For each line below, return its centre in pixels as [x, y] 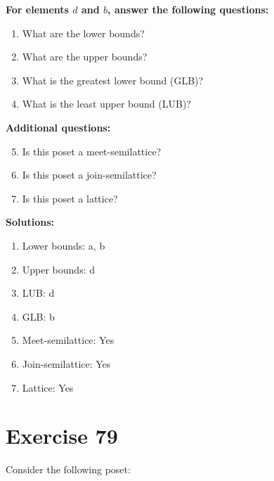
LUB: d [38, 293]
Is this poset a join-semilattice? [89, 175]
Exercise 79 [62, 436]
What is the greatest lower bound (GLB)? [113, 80]
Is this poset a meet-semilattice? [92, 151]
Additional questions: [58, 127]
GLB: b [38, 316]
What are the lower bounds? [83, 33]
